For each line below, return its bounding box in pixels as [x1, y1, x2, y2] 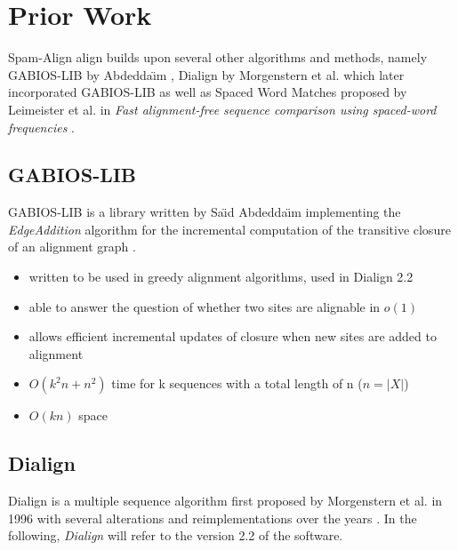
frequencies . [8, 117, 75, 136]
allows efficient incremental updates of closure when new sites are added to [28, 327, 437, 346]
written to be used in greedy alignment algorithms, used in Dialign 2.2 [28, 267, 414, 286]
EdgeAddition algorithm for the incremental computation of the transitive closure [8, 219, 451, 238]
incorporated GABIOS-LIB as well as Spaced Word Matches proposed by [8, 83, 407, 101]
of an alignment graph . [8, 237, 136, 256]
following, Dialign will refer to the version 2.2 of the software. [8, 526, 343, 545]
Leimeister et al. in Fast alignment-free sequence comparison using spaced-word [8, 100, 437, 118]
